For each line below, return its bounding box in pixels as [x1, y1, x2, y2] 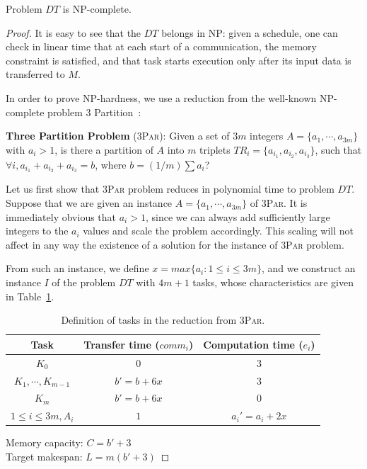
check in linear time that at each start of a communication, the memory [6, 39, 317, 54]
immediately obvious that [6, 209, 117, 224]
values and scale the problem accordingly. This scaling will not [83, 223, 354, 238]
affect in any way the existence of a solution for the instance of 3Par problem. [6, 237, 344, 252]
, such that [315, 142, 362, 157]
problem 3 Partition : [47, 104, 141, 119]
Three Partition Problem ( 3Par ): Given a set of [6, 128, 230, 143]
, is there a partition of [54, 142, 153, 157]
